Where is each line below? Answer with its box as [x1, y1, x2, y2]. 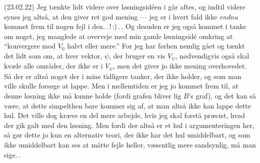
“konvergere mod [4, 40, 56, 51]
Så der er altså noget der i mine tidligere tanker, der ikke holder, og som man [4, 70, 241, 81]
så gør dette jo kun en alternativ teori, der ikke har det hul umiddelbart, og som [4, 129, 250, 140]
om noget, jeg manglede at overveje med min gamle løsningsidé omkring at [4, 30, 233, 41]
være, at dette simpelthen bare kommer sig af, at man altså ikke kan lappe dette [4, 100, 251, 110]
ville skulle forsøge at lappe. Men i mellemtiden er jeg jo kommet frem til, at [4, 80, 238, 91]
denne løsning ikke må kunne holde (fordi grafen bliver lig [4, 90, 181, 101]
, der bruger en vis [108, 50, 165, 60]
